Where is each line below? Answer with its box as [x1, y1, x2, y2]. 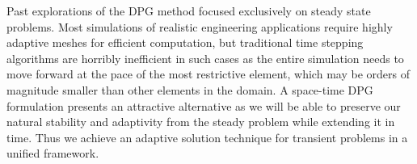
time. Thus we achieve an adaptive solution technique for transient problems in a [6, 128, 408, 145]
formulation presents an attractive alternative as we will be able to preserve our [6, 97, 401, 114]
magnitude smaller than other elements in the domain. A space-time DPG [6, 81, 373, 98]
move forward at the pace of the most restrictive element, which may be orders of [6, 65, 410, 82]
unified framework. [6, 145, 99, 162]
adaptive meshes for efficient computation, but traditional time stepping [6, 34, 364, 51]
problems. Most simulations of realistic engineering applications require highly [6, 18, 393, 35]
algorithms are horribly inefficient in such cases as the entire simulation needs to [6, 49, 404, 66]
